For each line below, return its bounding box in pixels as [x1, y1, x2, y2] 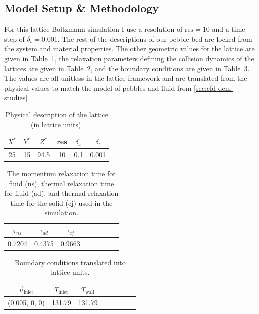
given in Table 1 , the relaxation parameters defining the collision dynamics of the [4, 53, 254, 63]
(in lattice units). [31, 119, 83, 129]
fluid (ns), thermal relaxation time [9, 178, 114, 188]
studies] [4, 92, 28, 103]
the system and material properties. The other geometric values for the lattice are [4, 43, 255, 54]
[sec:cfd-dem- [194, 82, 234, 93]
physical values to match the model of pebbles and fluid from [4, 82, 192, 93]
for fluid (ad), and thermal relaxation [4, 188, 119, 198]
